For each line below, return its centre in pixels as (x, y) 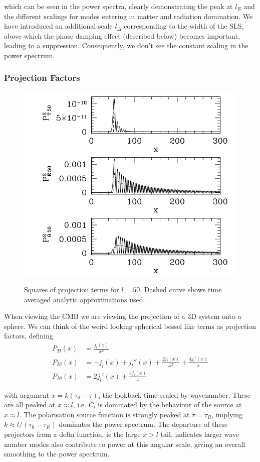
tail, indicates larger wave (200, 434)
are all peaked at (30, 405)
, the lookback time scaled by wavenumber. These (174, 394)
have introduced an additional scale (58, 26)
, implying (227, 414)
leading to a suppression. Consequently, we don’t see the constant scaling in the (126, 45)
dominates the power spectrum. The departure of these (143, 424)
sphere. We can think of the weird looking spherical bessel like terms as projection (130, 326)
